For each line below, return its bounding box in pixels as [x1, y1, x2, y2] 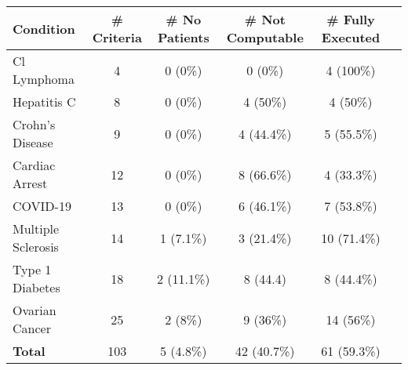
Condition [13, 19, 75, 38]
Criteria [92, 28, 142, 46]
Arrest [13, 174, 48, 192]
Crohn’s [13, 115, 56, 133]
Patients [157, 28, 209, 46]
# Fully [326, 10, 375, 28]
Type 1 [13, 260, 52, 278]
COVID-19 [13, 197, 71, 215]
